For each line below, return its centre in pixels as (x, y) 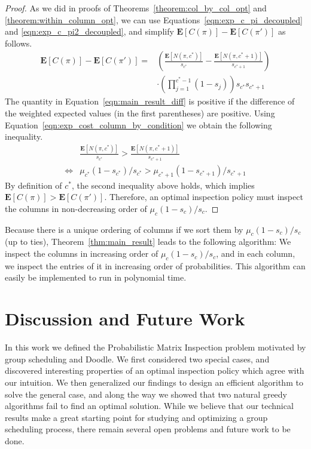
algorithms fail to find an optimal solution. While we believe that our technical (149, 406)
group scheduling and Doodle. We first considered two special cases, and (137, 359)
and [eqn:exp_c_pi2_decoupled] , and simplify (89, 31)
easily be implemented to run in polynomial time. (96, 277)
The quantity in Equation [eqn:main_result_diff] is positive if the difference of (150, 101)
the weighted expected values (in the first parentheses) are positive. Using (140, 113)
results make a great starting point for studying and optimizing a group (136, 417)
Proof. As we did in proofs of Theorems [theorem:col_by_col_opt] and (136, 8)
